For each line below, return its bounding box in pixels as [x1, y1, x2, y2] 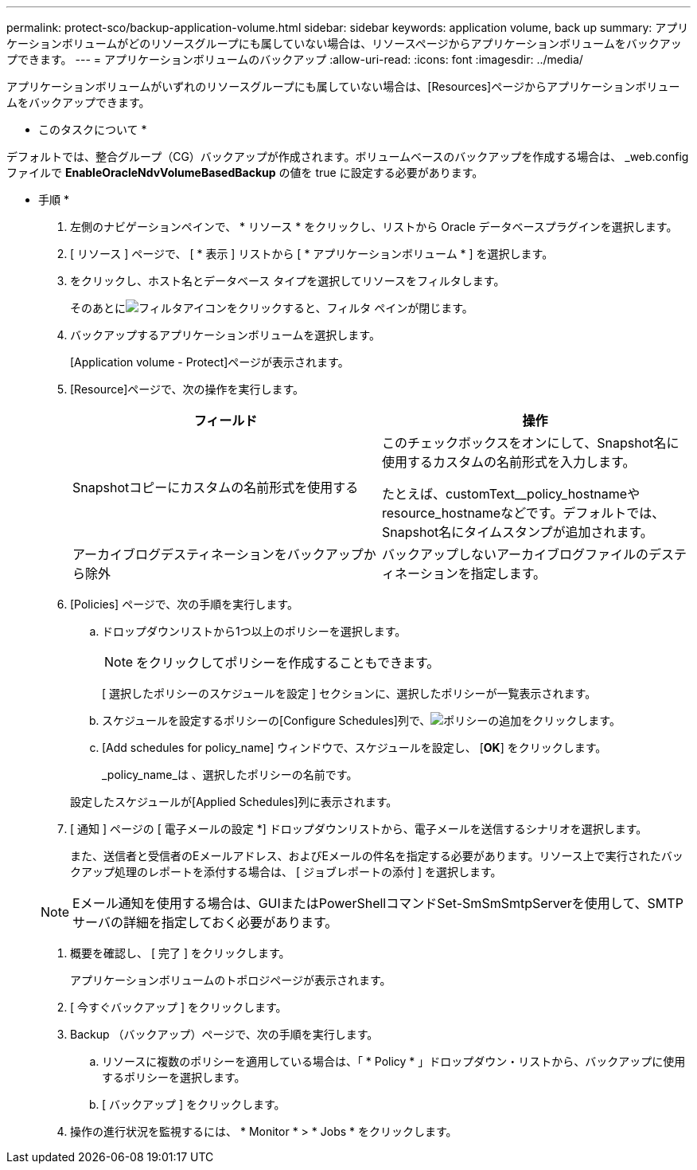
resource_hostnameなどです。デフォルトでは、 [382, 505, 665, 521]
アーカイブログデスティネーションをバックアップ [72, 546, 364, 562]
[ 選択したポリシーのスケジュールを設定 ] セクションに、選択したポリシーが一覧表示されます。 [102, 687, 597, 700]
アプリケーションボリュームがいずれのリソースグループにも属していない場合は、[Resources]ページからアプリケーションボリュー [6, 80, 680, 93]
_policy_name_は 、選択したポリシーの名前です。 [102, 768, 358, 781]
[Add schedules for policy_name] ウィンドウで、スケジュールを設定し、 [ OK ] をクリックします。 [102, 741, 607, 754]
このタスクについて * [38, 123, 147, 136]
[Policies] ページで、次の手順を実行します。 [70, 597, 298, 611]
